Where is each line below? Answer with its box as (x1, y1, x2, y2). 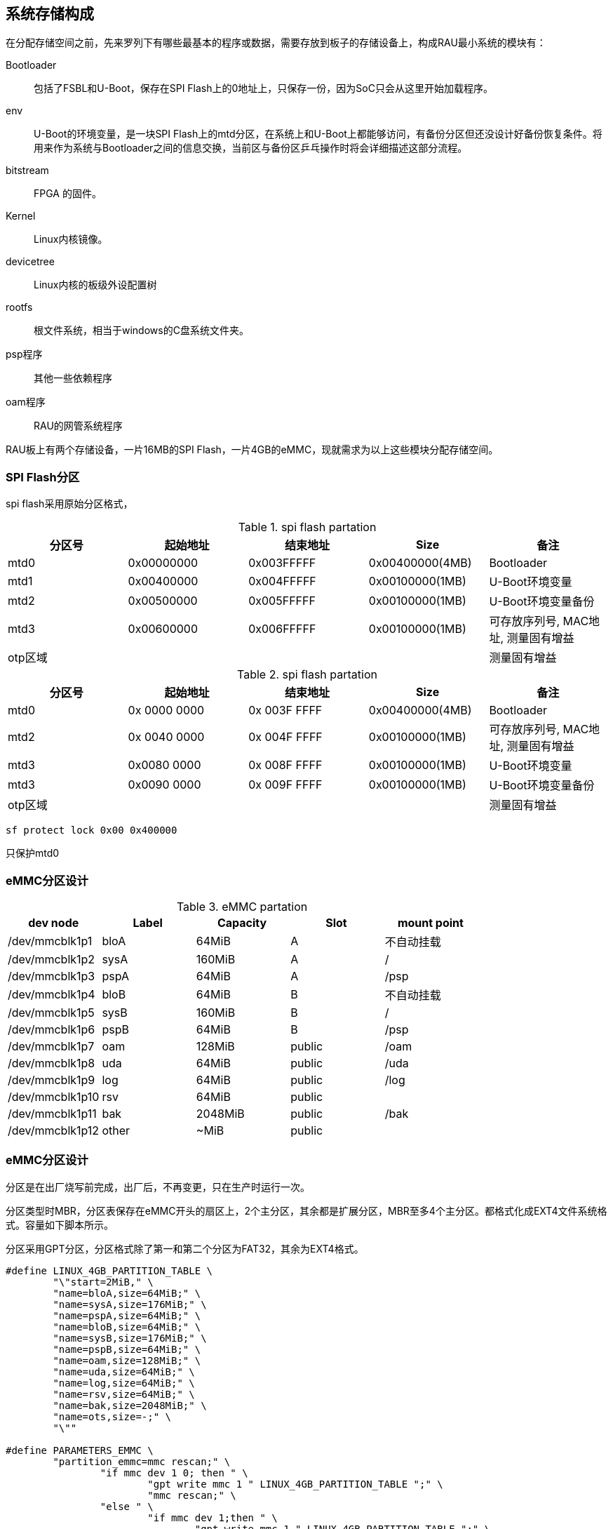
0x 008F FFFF (248, 758, 323, 773)
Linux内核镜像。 (34, 233, 108, 246)
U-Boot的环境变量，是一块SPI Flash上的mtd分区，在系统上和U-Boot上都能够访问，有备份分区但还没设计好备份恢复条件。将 (34, 128, 602, 140)
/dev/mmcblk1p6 (8, 1022, 95, 1036)
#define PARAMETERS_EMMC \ (6, 1444, 154, 1456)
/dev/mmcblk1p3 (8, 968, 95, 983)
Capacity (217, 915, 267, 930)
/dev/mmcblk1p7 (8, 1039, 95, 1053)
